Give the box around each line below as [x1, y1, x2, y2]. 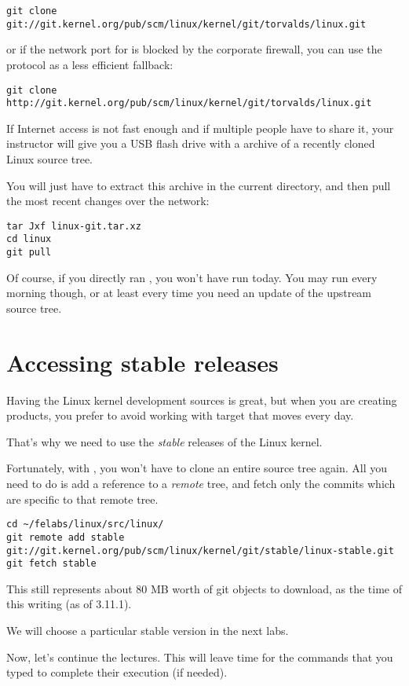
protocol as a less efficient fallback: [6, 56, 173, 72]
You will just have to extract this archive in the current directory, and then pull [6, 177, 391, 193]
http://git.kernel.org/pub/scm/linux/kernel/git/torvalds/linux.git [6, 97, 372, 109]
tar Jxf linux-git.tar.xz [6, 220, 141, 232]
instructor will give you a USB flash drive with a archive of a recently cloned [6, 135, 375, 152]
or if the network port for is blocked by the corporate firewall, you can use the [6, 41, 382, 57]
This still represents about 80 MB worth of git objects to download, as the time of [6, 580, 402, 596]
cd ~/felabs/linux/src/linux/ [6, 519, 164, 530]
